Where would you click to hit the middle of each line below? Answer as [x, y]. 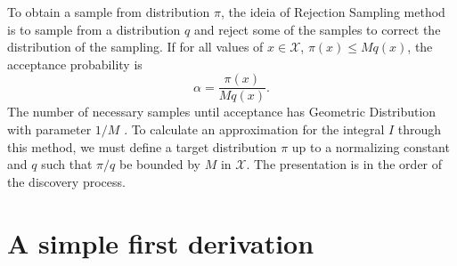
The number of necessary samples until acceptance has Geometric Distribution [222, 112]
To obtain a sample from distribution [109, 12]
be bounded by [159, 164]
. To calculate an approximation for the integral [254, 129]
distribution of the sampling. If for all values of [135, 47]
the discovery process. [66, 181]
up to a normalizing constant [371, 146]
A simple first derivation [161, 242]
